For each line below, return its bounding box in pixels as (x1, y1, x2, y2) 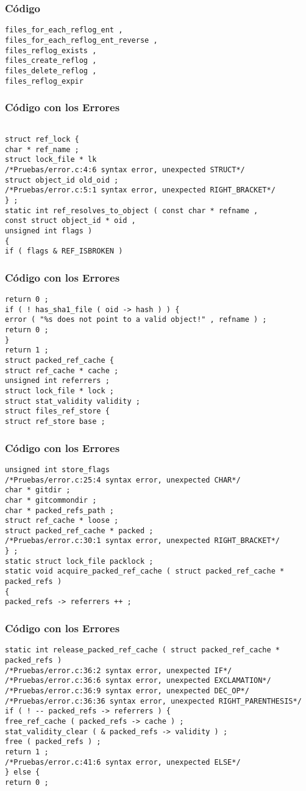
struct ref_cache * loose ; (5, 516, 119, 525)
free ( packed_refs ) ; (5, 737, 101, 746)
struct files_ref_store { (5, 407, 110, 416)
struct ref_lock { (5, 135, 79, 144)
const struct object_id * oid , (5, 216, 136, 225)
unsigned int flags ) (5, 226, 93, 235)
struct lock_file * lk (5, 155, 97, 164)
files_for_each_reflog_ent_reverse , (5, 35, 158, 45)
